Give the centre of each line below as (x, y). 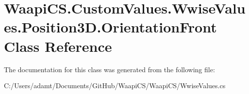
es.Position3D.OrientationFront (110, 27)
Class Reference (58, 46)
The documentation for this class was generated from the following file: (109, 69)
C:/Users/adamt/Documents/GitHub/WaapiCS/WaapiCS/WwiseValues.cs (115, 86)
